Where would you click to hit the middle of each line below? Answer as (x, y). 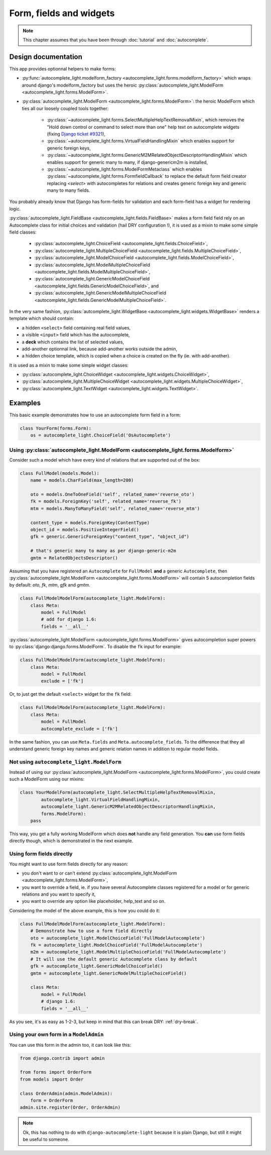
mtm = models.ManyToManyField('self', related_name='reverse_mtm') (115, 508)
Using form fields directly (41, 854)
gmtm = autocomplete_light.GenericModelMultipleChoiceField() (108, 973)
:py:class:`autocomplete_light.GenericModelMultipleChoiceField (100, 293)
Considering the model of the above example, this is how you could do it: (85, 910)
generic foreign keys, (69, 148)
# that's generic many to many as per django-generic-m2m (103, 551)
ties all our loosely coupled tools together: (65, 108)
